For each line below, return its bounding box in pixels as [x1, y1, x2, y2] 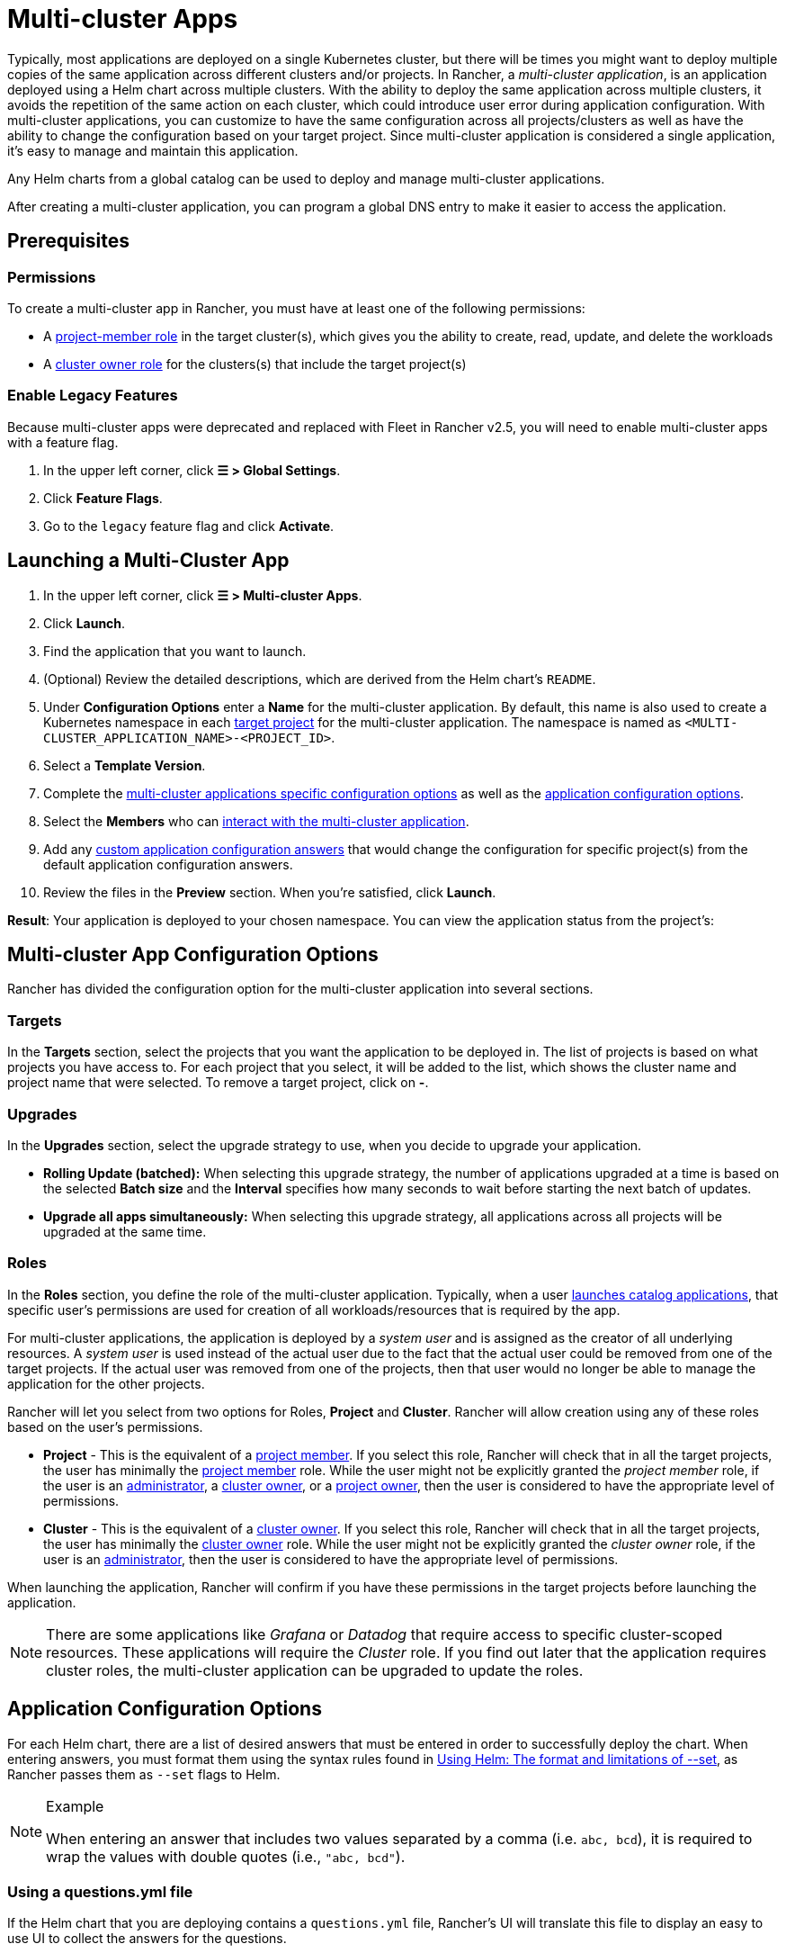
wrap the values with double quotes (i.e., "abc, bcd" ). [46, 1847, 406, 1866]
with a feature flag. [7, 434, 119, 450]
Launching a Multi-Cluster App [7, 549, 290, 572]
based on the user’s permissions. [7, 1418, 203, 1435]
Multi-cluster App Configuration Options [7, 942, 379, 966]
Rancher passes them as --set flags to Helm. [7, 1766, 281, 1782]
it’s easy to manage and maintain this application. [7, 142, 299, 158]
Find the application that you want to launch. [43, 643, 307, 659]
